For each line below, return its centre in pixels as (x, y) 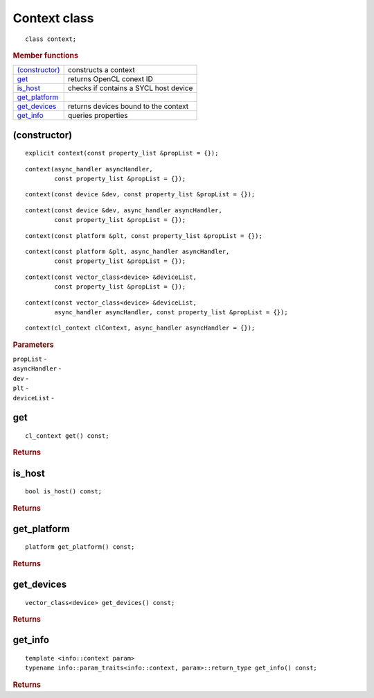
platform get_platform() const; (80, 547)
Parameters (34, 345)
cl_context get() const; (67, 436)
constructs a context (101, 70)
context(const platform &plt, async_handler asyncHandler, (127, 251)
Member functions (46, 56)
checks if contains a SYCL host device (130, 88)
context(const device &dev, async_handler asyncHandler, (124, 210)
